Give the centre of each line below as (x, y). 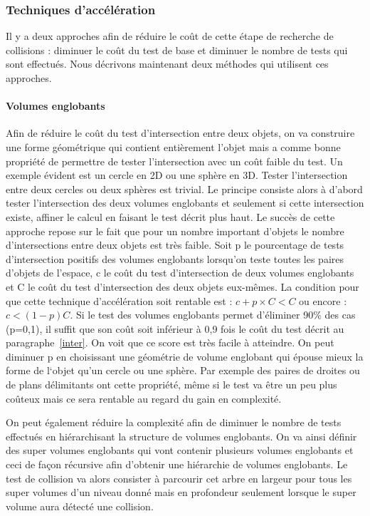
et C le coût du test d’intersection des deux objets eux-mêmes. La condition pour (183, 286)
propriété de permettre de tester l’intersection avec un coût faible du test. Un (174, 161)
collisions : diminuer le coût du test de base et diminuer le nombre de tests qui (177, 50)
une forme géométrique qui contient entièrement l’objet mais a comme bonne (173, 146)
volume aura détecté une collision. (80, 506)
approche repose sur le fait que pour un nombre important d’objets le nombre (175, 231)
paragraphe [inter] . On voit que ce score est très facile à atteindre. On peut (170, 342)
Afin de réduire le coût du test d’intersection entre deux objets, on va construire (180, 133)
